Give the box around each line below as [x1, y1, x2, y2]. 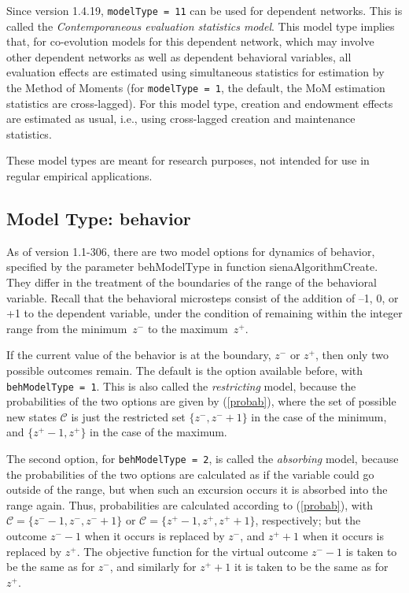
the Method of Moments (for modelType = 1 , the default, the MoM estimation [6, 80, 385, 96]
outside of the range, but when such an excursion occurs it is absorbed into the [6, 481, 388, 498]
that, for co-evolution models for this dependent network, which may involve [6, 33, 374, 50]
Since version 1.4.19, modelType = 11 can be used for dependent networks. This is [6, 2, 403, 18]
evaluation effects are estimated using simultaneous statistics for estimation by [6, 64, 385, 80]
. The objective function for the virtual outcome [76, 543, 308, 559]
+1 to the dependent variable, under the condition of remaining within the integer [6, 305, 403, 321]
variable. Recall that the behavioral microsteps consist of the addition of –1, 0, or [6, 289, 399, 306]
